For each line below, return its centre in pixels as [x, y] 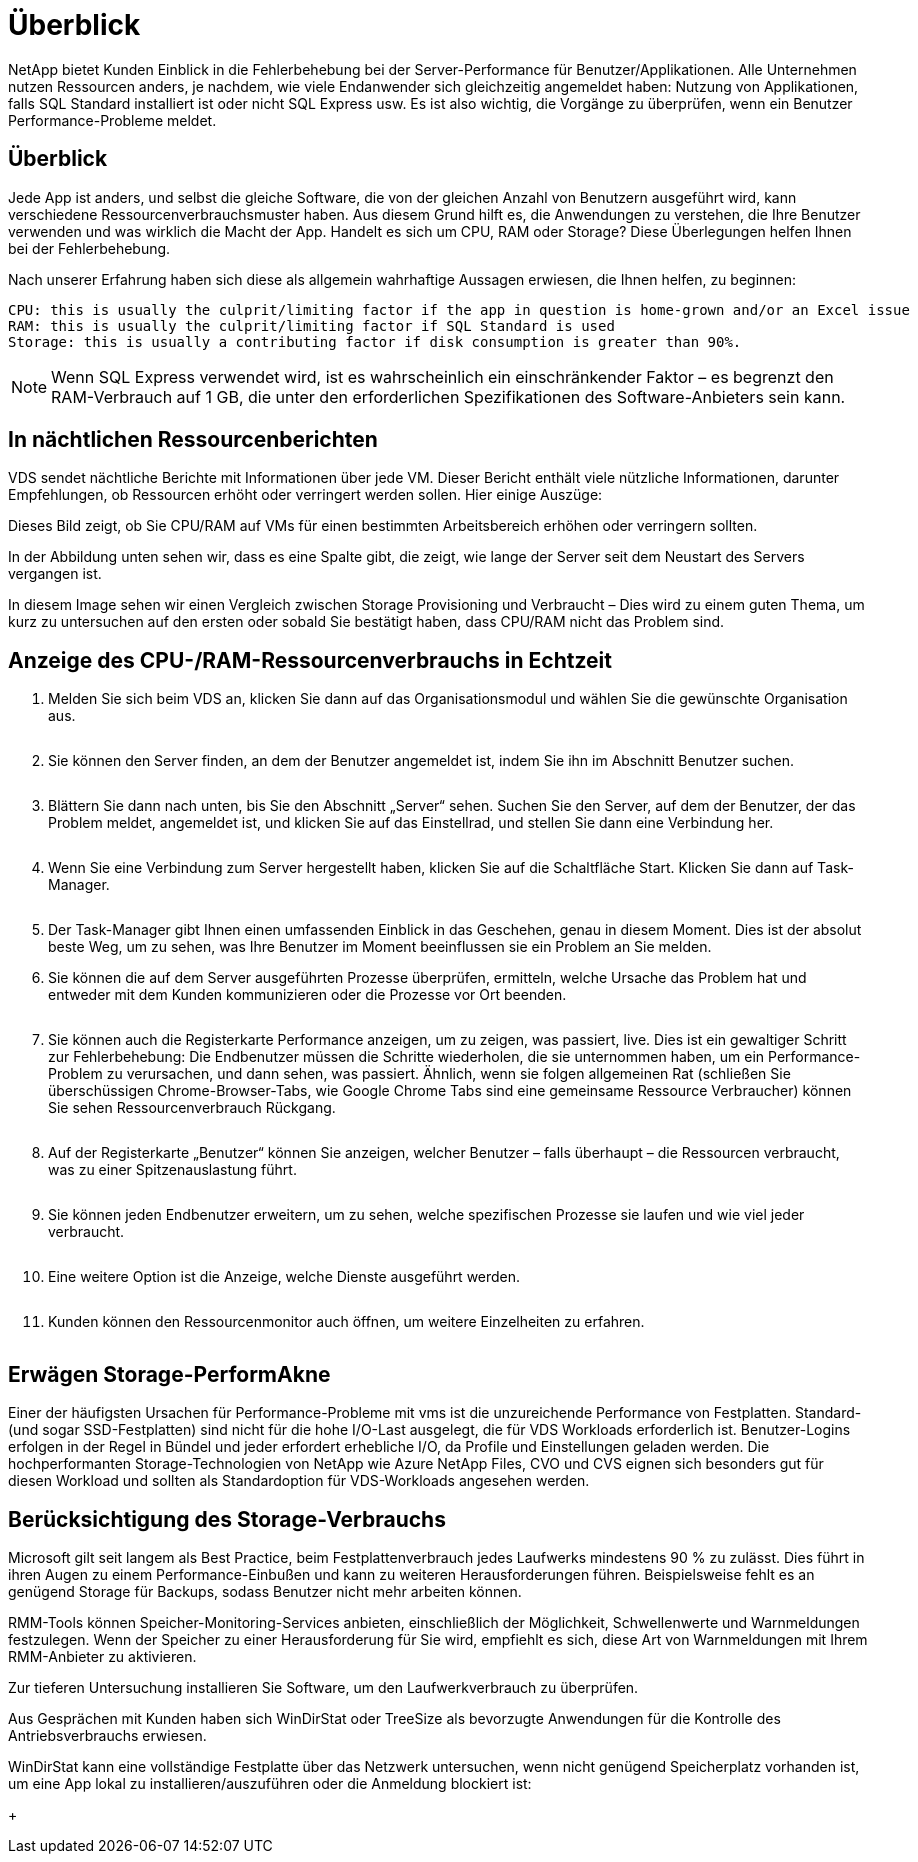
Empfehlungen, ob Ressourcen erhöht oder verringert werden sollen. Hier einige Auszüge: [305, 495]
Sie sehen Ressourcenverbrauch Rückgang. [192, 1108]
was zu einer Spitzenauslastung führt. [172, 1170]
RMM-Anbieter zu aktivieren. [102, 1656]
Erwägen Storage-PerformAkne [169, 1374]
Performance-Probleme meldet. [112, 120]
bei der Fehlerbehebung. [89, 248]
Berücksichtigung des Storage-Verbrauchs [227, 1519]
